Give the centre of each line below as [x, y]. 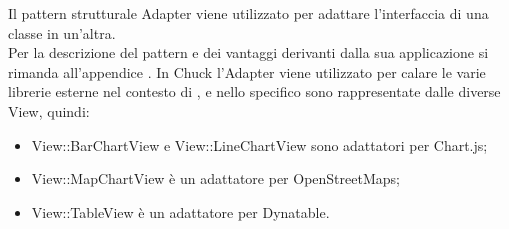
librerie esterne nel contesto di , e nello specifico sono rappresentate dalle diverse [254, 91]
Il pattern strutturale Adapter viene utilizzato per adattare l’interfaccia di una [248, 13]
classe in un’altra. [62, 32]
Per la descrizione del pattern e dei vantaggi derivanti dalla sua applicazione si [248, 52]
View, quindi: [49, 110]
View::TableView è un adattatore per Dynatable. [180, 211]
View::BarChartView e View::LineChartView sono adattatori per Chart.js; [259, 144]
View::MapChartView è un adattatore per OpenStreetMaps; [215, 178]
